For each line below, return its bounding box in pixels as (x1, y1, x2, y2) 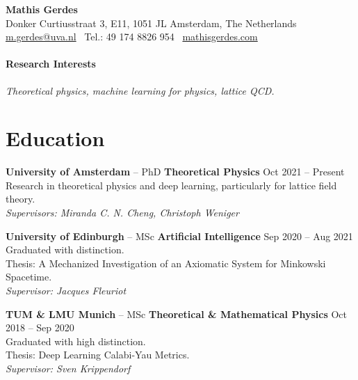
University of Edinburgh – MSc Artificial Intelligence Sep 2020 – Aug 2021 (6, 228, 353, 243)
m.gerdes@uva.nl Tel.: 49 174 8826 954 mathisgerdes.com (6, 29, 258, 44)
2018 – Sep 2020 (6, 320, 74, 335)
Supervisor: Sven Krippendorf (6, 361, 131, 376)
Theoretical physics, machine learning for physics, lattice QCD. (6, 83, 275, 97)
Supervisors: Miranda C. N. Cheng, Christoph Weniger (6, 205, 239, 220)
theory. (6, 191, 35, 206)
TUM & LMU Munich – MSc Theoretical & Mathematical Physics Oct (6, 306, 348, 321)
